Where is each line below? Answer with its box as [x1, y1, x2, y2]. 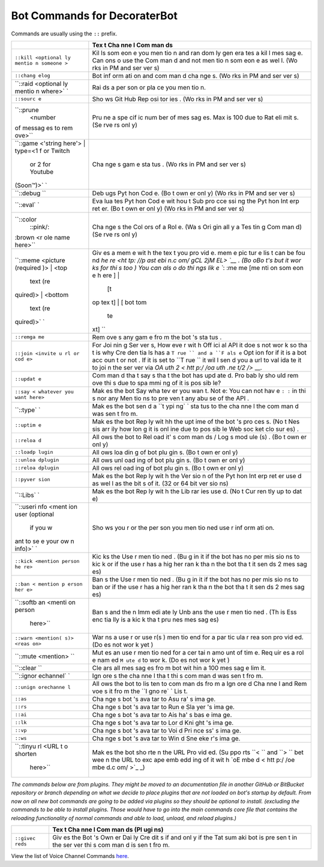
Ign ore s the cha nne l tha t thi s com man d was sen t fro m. [92, 671, 263, 680]
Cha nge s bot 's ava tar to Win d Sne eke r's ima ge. [92, 734, 241, 742]
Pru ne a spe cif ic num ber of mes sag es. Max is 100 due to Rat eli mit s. [92, 113, 299, 121]
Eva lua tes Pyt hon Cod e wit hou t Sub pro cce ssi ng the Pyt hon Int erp [92, 197, 299, 205]
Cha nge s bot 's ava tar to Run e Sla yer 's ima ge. [92, 703, 235, 711]
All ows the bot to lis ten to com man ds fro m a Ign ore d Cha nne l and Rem [92, 679, 307, 688]
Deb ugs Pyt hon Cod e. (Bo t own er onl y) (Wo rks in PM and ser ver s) [92, 189, 295, 197]
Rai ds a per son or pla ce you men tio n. [92, 83, 206, 91]
